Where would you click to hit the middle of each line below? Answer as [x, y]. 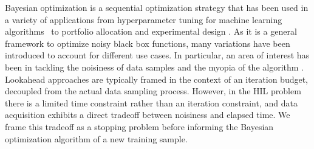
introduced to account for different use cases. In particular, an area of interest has [157, 55]
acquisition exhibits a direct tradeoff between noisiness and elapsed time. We [148, 115]
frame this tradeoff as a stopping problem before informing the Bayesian [139, 126]
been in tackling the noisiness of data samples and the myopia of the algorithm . [154, 67]
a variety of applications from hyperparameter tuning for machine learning [144, 19]
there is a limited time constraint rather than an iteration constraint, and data [151, 102]
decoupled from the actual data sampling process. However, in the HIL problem [153, 91]
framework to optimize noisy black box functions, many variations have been [148, 43]
